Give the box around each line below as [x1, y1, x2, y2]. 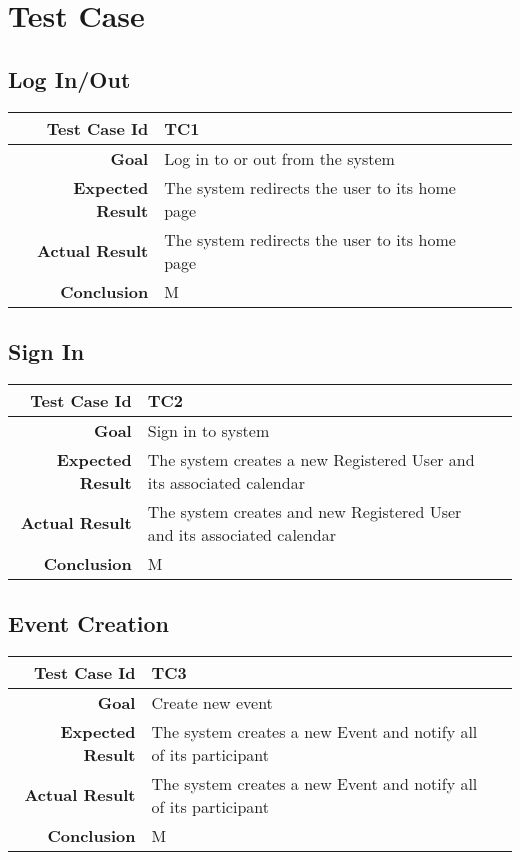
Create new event [151, 690, 273, 714]
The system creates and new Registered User [147, 499, 462, 523]
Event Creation [8, 608, 169, 639]
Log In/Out [8, 63, 131, 94]
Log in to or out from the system [164, 146, 395, 170]
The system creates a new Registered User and [147, 447, 475, 471]
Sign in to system [147, 418, 270, 442]
